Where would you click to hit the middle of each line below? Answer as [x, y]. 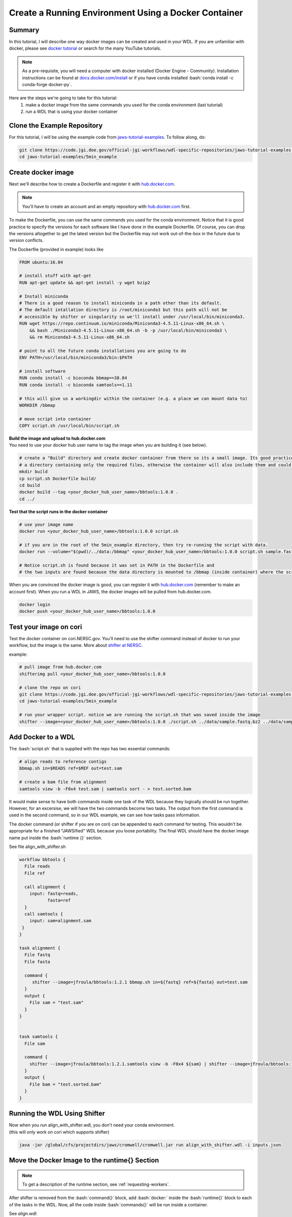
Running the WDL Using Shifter [57, 1114]
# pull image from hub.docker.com [60, 667]
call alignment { [45, 887]
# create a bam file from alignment [63, 782]
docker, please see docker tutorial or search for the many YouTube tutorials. [85, 48]
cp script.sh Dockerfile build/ [58, 479]
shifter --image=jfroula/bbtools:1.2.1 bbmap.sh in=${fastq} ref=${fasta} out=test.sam [140, 982]
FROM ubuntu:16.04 [41, 262]
